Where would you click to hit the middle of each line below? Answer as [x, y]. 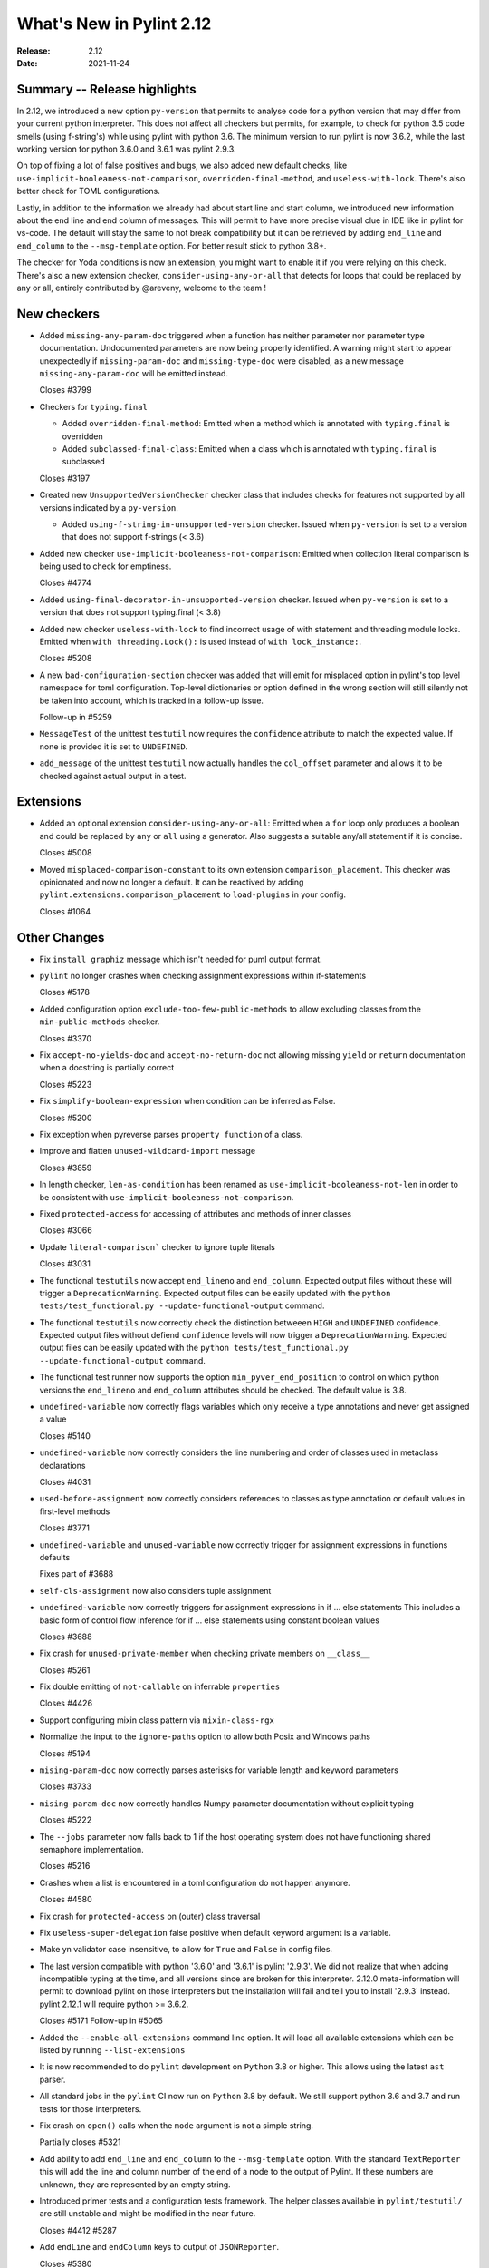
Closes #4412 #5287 [78, 2230]
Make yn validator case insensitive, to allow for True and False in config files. [186, 1950]
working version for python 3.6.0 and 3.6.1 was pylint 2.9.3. [126, 149]
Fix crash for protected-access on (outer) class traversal [150, 1916]
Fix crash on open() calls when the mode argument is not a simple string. [177, 2126]
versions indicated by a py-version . [109, 507]
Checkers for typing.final [94, 406]
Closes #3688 [66, 1637]
